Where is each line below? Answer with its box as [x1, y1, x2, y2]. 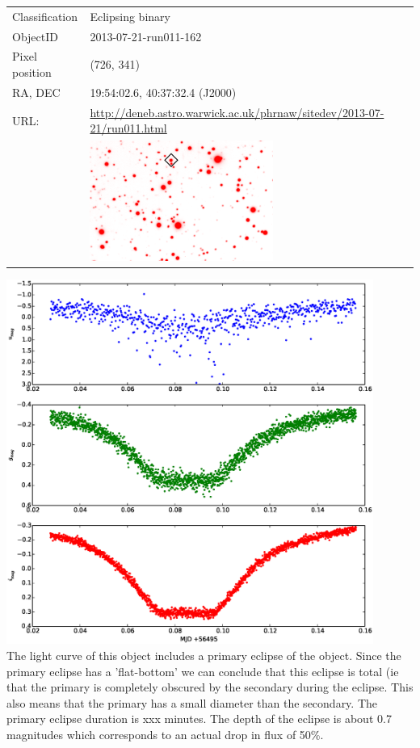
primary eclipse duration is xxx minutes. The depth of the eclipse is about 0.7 [6, 710, 392, 727]
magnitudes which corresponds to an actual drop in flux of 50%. [6, 725, 324, 742]
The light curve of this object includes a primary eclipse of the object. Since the [6, 646, 401, 663]
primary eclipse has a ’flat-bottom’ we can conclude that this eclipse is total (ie [6, 662, 399, 679]
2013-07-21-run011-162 [90, 27, 202, 44]
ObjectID [12, 27, 58, 44]
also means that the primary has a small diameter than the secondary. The [6, 694, 378, 711]
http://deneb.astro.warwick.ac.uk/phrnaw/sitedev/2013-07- [90, 103, 384, 120]
